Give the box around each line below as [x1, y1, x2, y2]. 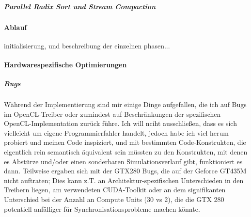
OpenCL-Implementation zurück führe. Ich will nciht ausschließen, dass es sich [4, 118, 237, 128]
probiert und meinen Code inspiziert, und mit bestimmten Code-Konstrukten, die [4, 137, 246, 147]
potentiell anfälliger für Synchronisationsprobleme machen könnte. [4, 203, 200, 214]
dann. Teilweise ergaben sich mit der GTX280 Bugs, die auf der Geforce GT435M [4, 166, 247, 176]
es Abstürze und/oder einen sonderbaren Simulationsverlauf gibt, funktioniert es [4, 156, 243, 166]
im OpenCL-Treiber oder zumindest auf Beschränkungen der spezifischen [4, 108, 221, 119]
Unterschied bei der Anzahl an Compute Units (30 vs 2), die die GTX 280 [4, 194, 224, 204]
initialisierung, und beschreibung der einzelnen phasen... [4, 40, 170, 50]
